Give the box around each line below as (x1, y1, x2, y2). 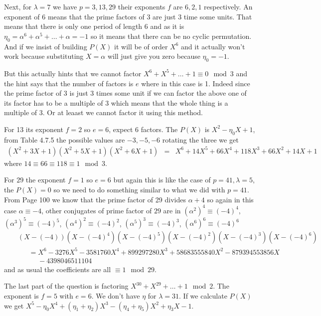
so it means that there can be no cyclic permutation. (90, 30, 252, 41)
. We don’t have (91, 291, 140, 301)
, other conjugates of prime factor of (41, 205, 152, 215)
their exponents (118, 1, 165, 11)
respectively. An (204, 1, 253, 11)
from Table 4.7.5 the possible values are (4, 134, 125, 145)
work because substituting (4, 51, 84, 61)
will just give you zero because (107, 51, 200, 61)
